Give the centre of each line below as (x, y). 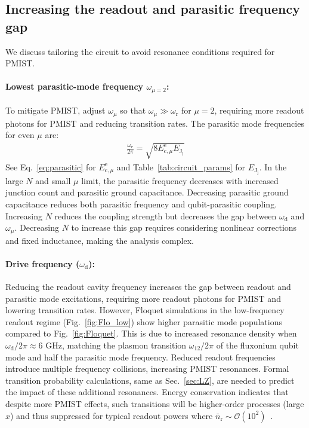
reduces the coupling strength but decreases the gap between (166, 215)
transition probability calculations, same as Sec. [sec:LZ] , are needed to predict (150, 380)
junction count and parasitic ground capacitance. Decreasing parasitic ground (147, 192)
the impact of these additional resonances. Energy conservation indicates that (147, 392)
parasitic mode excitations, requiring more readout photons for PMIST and (143, 298)
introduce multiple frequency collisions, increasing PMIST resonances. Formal (147, 369)
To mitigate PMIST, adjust (55, 110)
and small (53, 180)
